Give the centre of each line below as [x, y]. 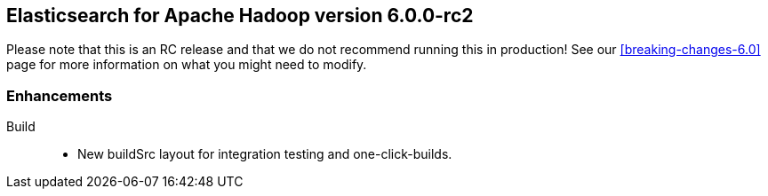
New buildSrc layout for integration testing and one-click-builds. [265, 154]
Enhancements [60, 95]
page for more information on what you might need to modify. [187, 65]
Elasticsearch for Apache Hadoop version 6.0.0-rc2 [240, 16]
